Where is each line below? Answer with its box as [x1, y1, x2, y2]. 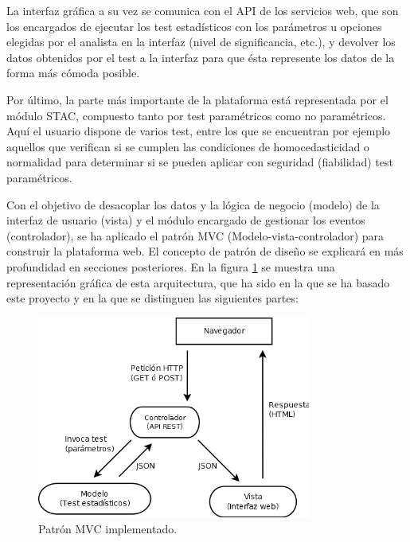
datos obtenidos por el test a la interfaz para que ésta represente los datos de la [6, 49, 395, 65]
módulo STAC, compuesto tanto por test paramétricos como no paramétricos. [6, 107, 386, 123]
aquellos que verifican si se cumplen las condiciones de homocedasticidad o [6, 138, 369, 154]
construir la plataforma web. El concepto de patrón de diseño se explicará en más [6, 243, 404, 259]
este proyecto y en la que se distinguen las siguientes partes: [6, 290, 299, 306]
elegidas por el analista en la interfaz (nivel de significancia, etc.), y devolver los [6, 33, 396, 50]
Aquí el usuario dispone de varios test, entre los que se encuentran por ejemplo [6, 123, 391, 139]
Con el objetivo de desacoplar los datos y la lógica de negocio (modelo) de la [6, 196, 380, 213]
